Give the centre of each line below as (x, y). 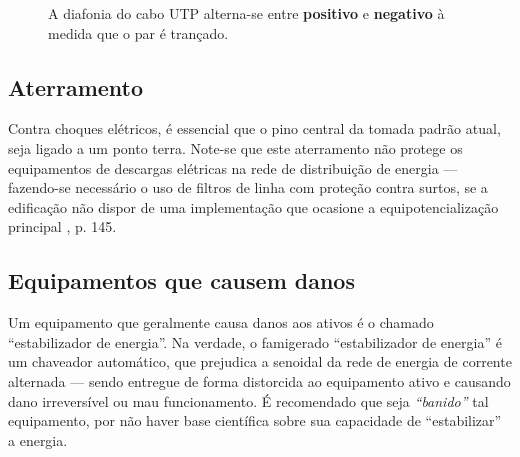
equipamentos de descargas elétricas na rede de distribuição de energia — (233, 167)
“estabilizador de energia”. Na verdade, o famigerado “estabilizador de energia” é (255, 341)
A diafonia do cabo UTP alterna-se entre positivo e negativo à (246, 13)
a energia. (38, 439)
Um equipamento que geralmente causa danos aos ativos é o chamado (221, 322)
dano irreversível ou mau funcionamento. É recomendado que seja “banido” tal (248, 400)
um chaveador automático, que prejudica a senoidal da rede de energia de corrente (260, 361)
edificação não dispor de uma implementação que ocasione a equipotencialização (253, 206)
